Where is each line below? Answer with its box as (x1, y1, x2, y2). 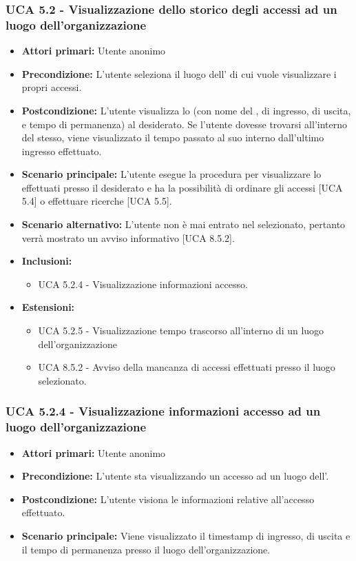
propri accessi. (21, 80, 82, 94)
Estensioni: (21, 300, 75, 314)
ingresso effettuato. (21, 143, 102, 158)
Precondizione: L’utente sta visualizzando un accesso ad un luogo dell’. (21, 469, 329, 483)
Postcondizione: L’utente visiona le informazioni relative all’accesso (21, 491, 315, 506)
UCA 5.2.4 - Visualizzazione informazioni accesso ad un (6, 402, 321, 420)
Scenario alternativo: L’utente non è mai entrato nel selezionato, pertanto (21, 217, 346, 232)
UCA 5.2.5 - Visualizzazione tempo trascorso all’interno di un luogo (38, 323, 324, 338)
